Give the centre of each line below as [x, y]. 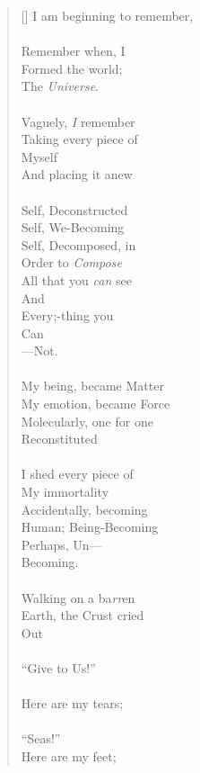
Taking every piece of [79, 139]
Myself [39, 156]
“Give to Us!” [58, 667]
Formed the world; [72, 68]
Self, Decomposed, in [78, 244]
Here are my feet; [69, 755]
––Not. [39, 351]
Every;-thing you [67, 315]
